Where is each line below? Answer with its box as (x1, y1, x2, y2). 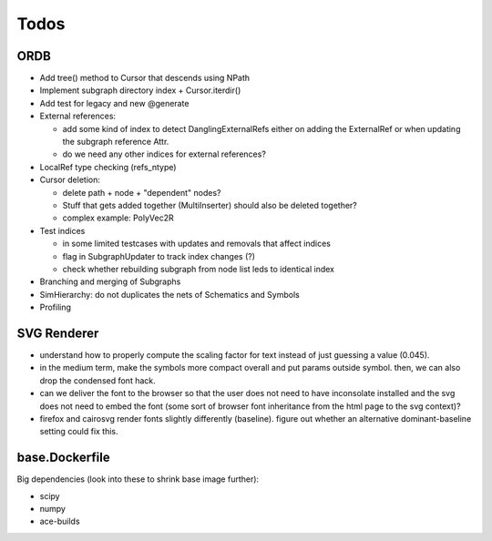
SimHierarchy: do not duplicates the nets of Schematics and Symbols (39, 289, 300, 300)
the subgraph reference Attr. (62, 137, 169, 148)
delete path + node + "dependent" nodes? (62, 187, 221, 198)
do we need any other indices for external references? (62, 148, 266, 159)
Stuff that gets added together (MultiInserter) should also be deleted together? (62, 199, 357, 210)
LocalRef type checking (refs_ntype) (39, 161, 177, 172)
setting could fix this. (39, 426, 118, 437)
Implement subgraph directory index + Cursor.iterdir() (39, 85, 241, 96)
